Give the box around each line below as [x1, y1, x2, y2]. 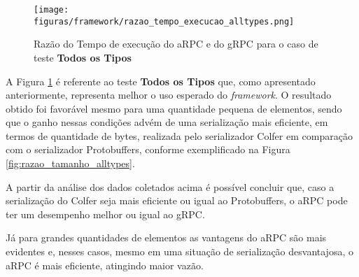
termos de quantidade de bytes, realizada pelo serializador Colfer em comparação [6, 128, 353, 143]
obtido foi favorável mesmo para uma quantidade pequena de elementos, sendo [6, 101, 342, 115]
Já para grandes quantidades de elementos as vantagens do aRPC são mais [6, 230, 327, 245]
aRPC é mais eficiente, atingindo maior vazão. [6, 257, 204, 272]
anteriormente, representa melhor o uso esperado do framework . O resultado [6, 87, 332, 102]
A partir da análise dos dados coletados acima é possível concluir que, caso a [6, 179, 335, 194]
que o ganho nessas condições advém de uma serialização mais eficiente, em [6, 115, 328, 129]
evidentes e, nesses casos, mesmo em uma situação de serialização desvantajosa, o [6, 244, 353, 259]
